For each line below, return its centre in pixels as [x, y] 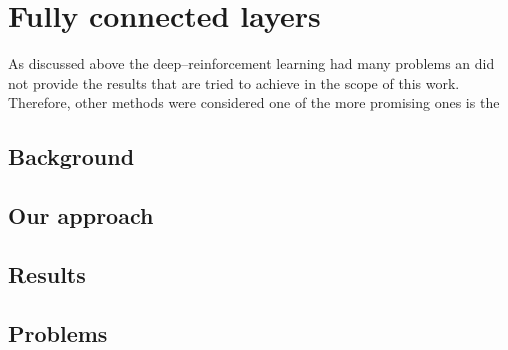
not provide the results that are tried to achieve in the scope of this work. [234, 82]
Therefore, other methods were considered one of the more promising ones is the [254, 102]
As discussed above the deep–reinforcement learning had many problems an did [251, 63]
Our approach [81, 215]
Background [71, 156]
